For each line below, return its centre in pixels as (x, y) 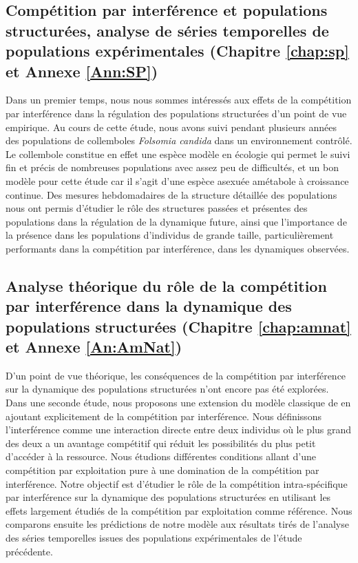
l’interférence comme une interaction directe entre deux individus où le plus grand (179, 429)
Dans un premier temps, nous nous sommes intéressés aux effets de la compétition (179, 100)
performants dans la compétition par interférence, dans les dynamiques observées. (178, 248)
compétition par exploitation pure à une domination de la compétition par (162, 470)
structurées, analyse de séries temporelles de (167, 30)
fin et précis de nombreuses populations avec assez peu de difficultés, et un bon (172, 167)
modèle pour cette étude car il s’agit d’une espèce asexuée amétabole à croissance (177, 180)
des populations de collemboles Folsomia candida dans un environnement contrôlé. (179, 140)
